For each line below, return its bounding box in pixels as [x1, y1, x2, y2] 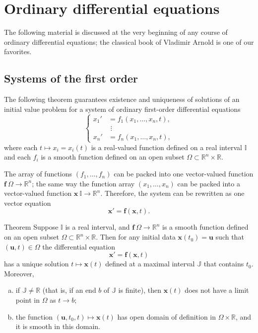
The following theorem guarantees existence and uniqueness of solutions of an [4, 94, 240, 104]
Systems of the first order [4, 71, 138, 86]
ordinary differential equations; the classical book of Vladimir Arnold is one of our [4, 36, 254, 47]
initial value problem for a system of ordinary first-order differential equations [4, 103, 241, 114]
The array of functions [4, 168, 72, 179]
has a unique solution [4, 258, 69, 269]
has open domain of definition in [117, 311, 216, 322]
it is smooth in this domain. [15, 321, 100, 332]
